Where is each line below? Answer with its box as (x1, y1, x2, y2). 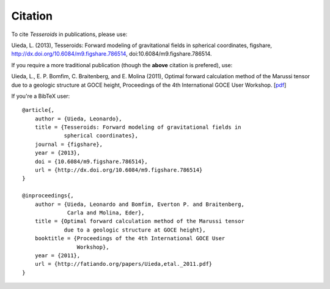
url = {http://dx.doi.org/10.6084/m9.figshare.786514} (34, 167, 203, 174)
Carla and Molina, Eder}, (67, 209, 145, 216)
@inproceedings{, (22, 192, 74, 199)
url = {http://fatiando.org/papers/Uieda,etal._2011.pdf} (34, 260, 213, 268)
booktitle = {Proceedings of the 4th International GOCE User (34, 235, 226, 242)
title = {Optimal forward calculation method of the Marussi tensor (34, 218, 244, 225)
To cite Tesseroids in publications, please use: (11, 31, 128, 38)
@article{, (22, 107, 55, 114)
